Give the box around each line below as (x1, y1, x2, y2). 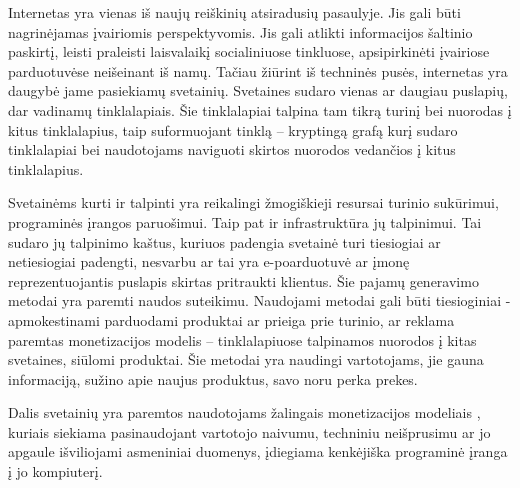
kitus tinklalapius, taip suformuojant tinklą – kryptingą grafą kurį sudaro (8, 119, 458, 140)
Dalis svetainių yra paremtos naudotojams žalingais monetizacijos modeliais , (8, 402, 481, 423)
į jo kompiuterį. (8, 461, 103, 482)
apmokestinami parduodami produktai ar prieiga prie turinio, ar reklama (8, 309, 455, 330)
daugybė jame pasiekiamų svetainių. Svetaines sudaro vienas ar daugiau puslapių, (8, 80, 508, 101)
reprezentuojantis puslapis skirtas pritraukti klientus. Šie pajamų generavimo (8, 270, 479, 291)
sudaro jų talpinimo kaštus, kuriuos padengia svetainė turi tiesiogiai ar (8, 231, 441, 252)
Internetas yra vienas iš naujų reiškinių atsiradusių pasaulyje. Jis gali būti (8, 2, 461, 22)
